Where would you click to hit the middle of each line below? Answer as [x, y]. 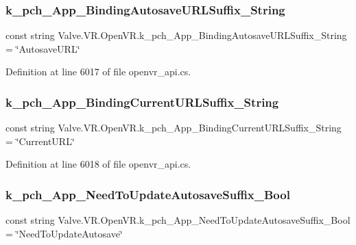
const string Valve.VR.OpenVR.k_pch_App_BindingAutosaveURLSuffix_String [176, 35]
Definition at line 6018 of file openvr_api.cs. [98, 164]
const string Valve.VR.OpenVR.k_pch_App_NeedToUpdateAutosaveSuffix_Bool [178, 220]
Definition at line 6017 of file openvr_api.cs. [98, 72]
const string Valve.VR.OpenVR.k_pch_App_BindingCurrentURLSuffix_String [174, 128]
